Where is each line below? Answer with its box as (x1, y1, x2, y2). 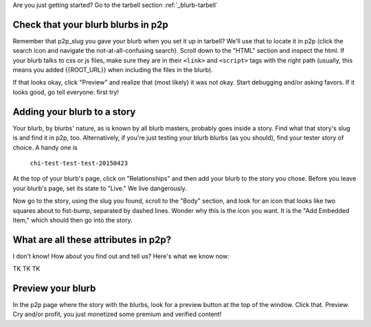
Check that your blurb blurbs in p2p (12, 19, 168, 30)
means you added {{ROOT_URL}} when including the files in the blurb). (12, 66, 213, 74)
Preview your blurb (12, 282, 96, 294)
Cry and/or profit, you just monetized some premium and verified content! (12, 310, 222, 319)
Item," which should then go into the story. (12, 216, 133, 224)
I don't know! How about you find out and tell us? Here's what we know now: (12, 251, 230, 260)
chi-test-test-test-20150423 (30, 159, 128, 167)
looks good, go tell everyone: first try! (12, 88, 120, 96)
